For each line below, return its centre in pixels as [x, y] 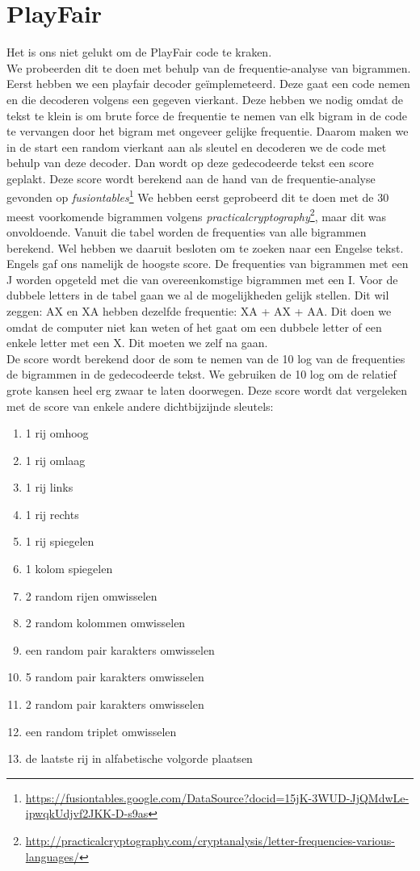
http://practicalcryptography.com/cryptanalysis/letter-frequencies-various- [210, 840]
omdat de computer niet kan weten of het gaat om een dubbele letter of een [194, 327]
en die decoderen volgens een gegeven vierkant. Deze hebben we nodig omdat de [205, 99]
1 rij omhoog [57, 433]
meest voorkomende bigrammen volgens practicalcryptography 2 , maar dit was [197, 215]
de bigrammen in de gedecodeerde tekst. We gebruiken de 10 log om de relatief [202, 374]
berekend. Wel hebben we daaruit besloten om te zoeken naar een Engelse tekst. [205, 247]
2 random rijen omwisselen [91, 595]
